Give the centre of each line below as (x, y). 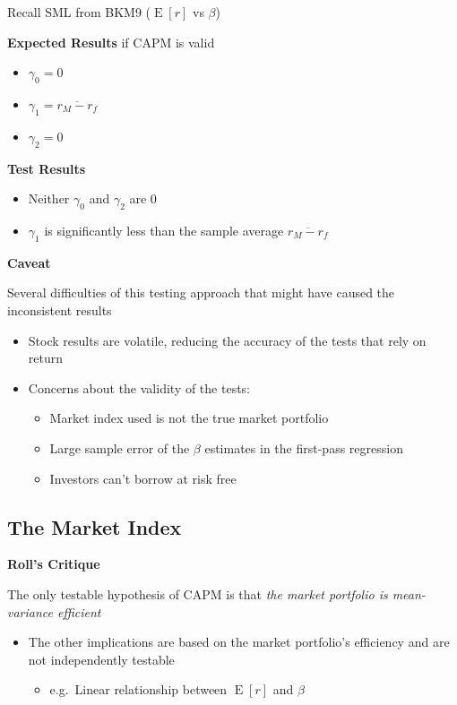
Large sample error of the (120, 447)
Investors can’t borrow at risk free (143, 478)
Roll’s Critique (54, 564)
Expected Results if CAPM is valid (111, 42)
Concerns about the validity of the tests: (139, 387)
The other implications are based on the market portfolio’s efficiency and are (239, 642)
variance (30, 611)
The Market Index (95, 526)
